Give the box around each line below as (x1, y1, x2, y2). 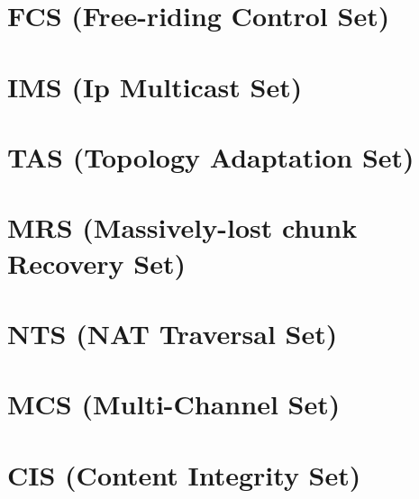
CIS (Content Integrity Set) (7, 456, 361, 493)
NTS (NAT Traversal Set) (7, 314, 338, 351)
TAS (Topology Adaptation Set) (7, 138, 414, 175)
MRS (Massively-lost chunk (7, 209, 358, 246)
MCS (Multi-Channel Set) (7, 386, 341, 422)
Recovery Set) (7, 244, 186, 281)
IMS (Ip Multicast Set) (7, 68, 303, 104)
